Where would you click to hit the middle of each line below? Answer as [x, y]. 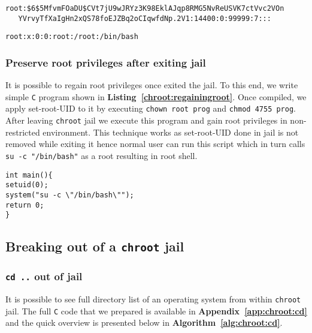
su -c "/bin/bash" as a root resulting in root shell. [102, 155]
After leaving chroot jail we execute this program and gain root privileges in [146, 120]
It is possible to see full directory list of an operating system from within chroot [153, 299]
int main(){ [29, 175]
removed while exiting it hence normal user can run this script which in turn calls [155, 144]
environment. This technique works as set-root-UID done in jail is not [171, 132]
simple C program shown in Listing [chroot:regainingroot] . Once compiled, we [156, 96]
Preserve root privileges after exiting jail [106, 62]
